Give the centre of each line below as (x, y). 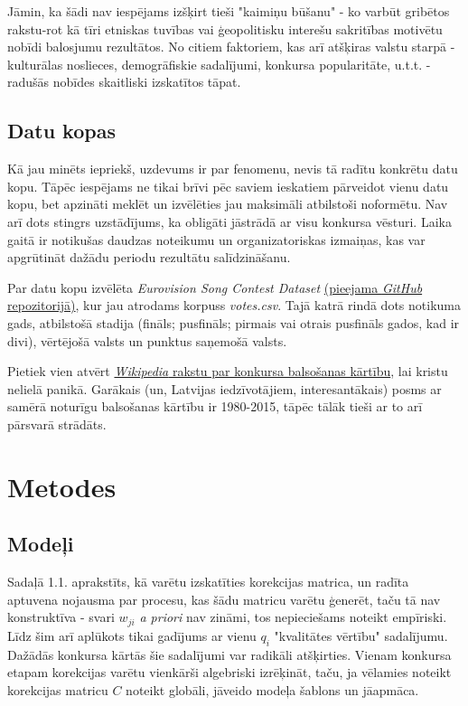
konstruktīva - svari (61, 617)
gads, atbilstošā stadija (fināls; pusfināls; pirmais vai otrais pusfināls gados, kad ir (234, 322)
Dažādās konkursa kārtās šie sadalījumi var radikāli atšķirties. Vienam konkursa (229, 654)
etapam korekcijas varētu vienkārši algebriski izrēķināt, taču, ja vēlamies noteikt (229, 672)
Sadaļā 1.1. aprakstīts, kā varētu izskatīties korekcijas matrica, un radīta (208, 582)
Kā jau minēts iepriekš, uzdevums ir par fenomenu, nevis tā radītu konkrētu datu (233, 169)
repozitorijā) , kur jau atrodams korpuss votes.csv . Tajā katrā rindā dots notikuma (234, 305)
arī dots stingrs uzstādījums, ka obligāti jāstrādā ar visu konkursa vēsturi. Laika (229, 221)
